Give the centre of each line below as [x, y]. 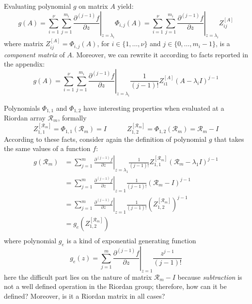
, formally [72, 117]
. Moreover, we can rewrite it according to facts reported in [160, 54]
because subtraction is [210, 277]
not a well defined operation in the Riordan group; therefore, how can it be [115, 286]
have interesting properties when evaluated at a [154, 108]
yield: [126, 6]
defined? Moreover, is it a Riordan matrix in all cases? [85, 296]
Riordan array [25, 117]
